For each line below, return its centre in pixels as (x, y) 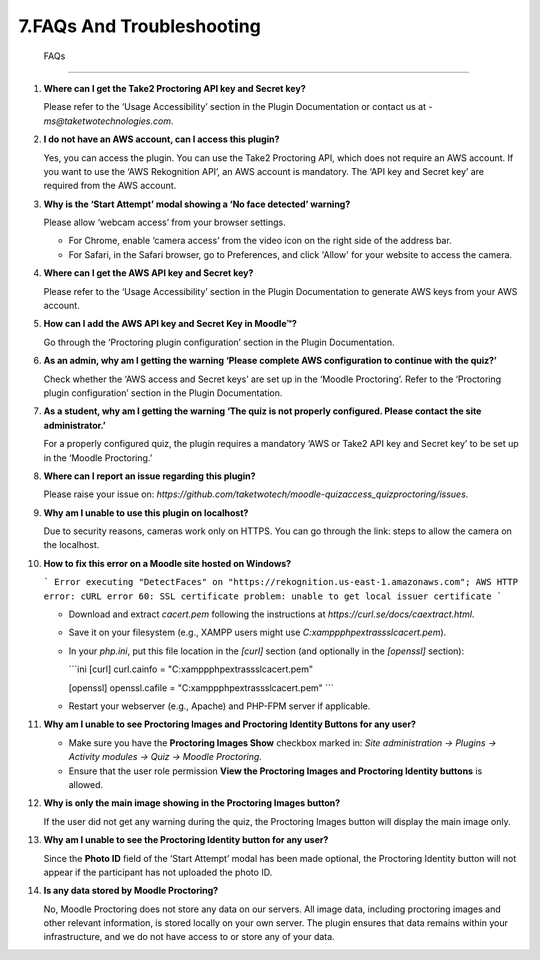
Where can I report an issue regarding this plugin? (149, 476)
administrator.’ (74, 425)
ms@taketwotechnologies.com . (108, 121)
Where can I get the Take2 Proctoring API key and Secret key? (174, 88)
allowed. (86, 784)
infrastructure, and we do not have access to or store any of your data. (189, 937)
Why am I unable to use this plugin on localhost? (146, 512)
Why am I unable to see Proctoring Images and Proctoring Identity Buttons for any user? (230, 724)
